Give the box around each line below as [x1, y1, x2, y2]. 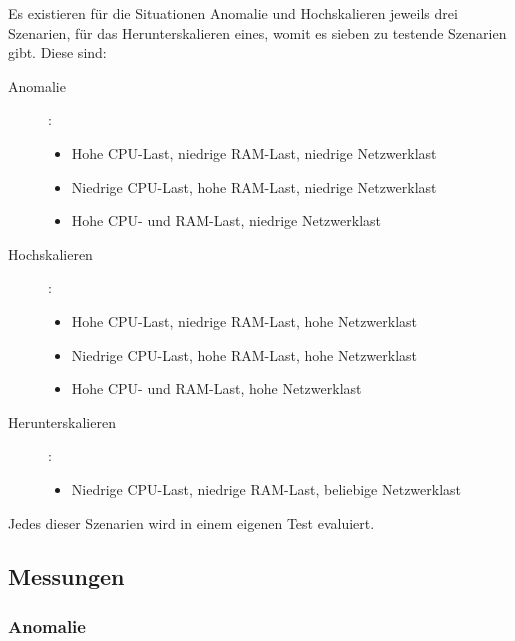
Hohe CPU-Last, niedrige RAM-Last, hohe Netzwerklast [71, 310, 418, 331]
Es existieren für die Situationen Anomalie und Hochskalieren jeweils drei [8, 3, 458, 23]
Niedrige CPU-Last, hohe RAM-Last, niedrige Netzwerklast [71, 176, 437, 197]
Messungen [8, 561, 125, 592]
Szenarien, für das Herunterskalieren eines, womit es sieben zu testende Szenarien [8, 22, 507, 43]
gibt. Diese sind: [8, 42, 107, 63]
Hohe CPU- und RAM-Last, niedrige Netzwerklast [71, 210, 381, 231]
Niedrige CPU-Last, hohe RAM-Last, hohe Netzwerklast [71, 344, 418, 365]
